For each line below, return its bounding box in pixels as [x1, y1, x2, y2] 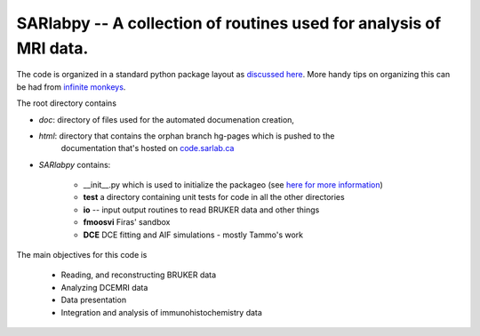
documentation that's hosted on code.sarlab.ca [60, 143, 235, 154]
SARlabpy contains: [38, 159, 111, 170]
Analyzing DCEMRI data [60, 282, 148, 292]
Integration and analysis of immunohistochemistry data [60, 307, 262, 317]
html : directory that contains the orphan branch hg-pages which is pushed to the [38, 130, 335, 141]
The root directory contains [16, 98, 117, 108]
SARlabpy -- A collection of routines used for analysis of [16, 13, 442, 33]
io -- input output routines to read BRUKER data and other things [83, 204, 320, 215]
